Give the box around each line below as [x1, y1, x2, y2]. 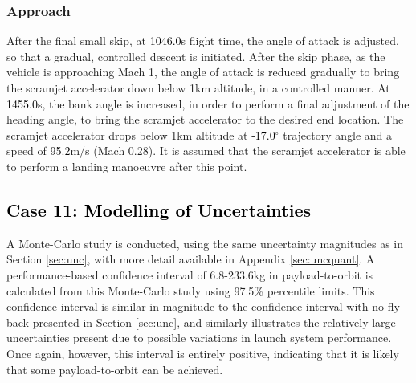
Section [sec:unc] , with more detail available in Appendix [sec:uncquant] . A [6, 251, 375, 267]
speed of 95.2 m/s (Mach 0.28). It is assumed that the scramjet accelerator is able [6, 142, 406, 159]
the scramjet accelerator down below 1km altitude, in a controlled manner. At [6, 79, 390, 96]
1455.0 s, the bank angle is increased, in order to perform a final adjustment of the [6, 95, 410, 112]
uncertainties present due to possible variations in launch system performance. [6, 329, 392, 346]
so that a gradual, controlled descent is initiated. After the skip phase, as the [6, 47, 385, 64]
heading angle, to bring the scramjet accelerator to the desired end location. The [6, 111, 404, 128]
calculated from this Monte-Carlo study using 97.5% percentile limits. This [6, 282, 375, 299]
